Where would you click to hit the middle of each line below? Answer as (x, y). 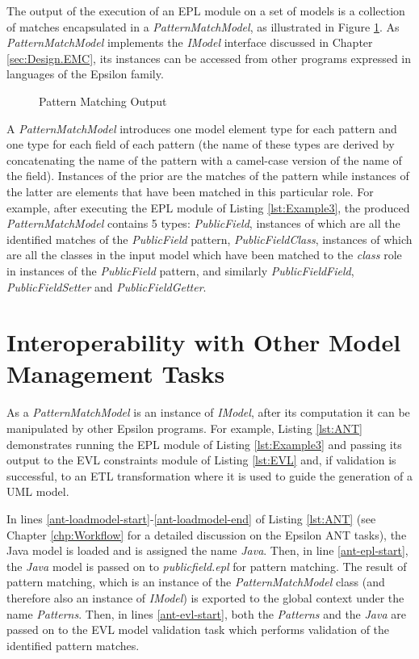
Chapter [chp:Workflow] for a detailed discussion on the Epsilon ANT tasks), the (207, 534)
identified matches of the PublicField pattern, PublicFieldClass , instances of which (209, 239)
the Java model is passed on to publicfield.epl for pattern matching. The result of (207, 566)
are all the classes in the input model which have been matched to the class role (204, 255)
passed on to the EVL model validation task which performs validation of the (198, 630)
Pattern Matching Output (103, 101)
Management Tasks (116, 374)
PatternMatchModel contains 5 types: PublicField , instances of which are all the (203, 223)
